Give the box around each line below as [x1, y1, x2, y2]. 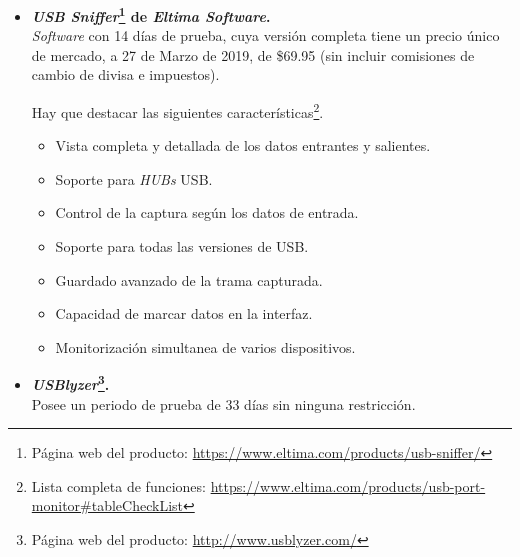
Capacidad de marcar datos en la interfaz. [55, 303, 313, 324]
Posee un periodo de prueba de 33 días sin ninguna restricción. [31, 393, 416, 414]
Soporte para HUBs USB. [55, 168, 213, 189]
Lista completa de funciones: [31, 475, 206, 496]
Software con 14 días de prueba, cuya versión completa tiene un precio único [31, 25, 500, 46]
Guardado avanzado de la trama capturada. [55, 269, 323, 290]
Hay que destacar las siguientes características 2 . [31, 99, 324, 122]
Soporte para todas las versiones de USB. [55, 236, 309, 257]
